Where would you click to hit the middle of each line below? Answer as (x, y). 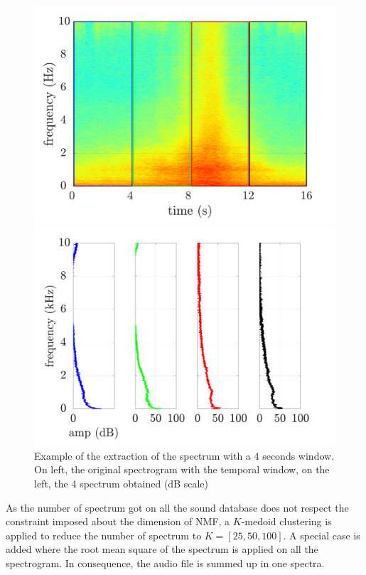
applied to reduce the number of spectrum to (104, 535)
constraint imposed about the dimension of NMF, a (118, 521)
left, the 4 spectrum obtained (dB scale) (121, 483)
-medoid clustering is (286, 521)
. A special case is (322, 535)
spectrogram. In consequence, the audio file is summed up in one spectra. (165, 563)
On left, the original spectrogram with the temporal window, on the (182, 469)
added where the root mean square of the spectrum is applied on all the (162, 549)
